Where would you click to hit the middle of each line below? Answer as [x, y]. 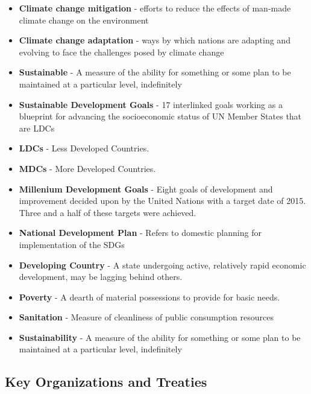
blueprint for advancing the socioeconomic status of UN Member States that [160, 116]
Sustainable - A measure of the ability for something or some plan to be [155, 72]
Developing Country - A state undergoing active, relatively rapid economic [162, 265]
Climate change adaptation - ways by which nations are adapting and [155, 40]
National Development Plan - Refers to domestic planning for [140, 233]
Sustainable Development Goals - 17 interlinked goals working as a [151, 104]
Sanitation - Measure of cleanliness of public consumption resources [146, 317]
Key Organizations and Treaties [106, 382]
